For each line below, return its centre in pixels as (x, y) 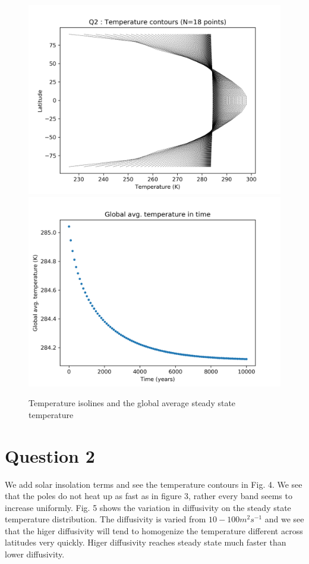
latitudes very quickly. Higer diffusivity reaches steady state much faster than (146, 542)
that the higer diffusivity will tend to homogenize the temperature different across (154, 530)
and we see (284, 519)
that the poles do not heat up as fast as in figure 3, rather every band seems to (149, 496)
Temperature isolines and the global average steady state (132, 403)
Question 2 (50, 455)
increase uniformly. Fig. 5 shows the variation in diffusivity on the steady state (148, 507)
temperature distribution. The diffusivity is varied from (105, 519)
